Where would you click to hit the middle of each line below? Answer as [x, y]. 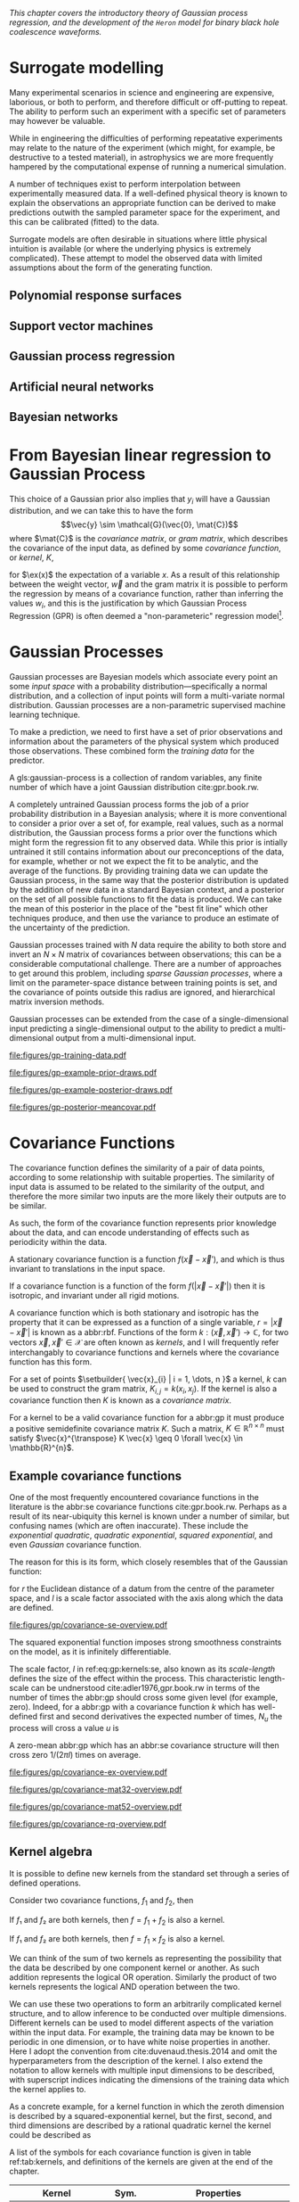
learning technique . [45, 715]
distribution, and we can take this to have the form [101, 510]
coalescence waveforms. [56, 32]
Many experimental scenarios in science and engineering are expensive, [142, 92]
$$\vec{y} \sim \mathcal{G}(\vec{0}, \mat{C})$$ [149, 524]
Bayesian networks [64, 417]
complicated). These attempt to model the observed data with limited [136, 258]
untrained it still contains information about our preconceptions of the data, [147, 852]
